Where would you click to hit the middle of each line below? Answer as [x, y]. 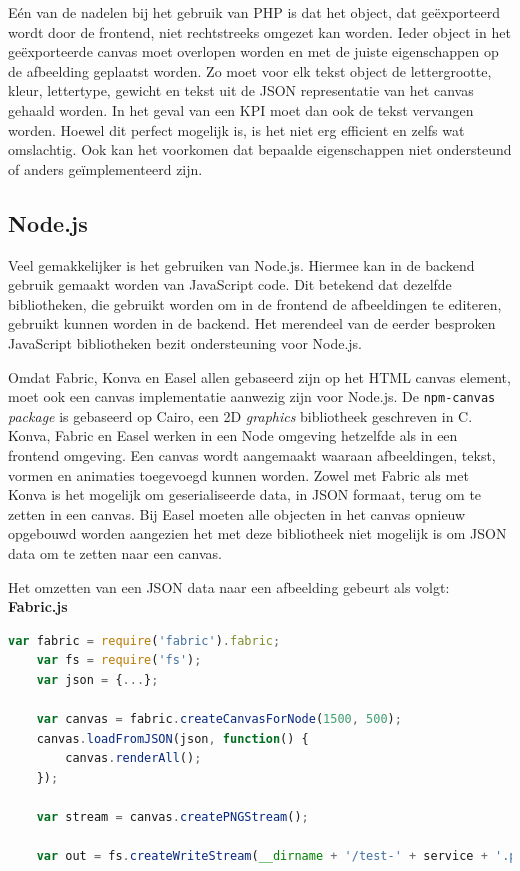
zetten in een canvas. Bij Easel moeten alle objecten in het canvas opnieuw [237, 513]
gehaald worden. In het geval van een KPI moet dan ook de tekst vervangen [241, 109]
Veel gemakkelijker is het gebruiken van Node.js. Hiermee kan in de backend [241, 264]
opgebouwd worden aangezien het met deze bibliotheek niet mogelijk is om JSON [257, 533]
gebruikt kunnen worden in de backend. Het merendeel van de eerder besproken [252, 323]
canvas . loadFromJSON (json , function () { [172, 738]
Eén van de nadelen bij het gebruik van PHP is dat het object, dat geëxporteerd [254, 12]
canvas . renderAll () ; [133, 758]
